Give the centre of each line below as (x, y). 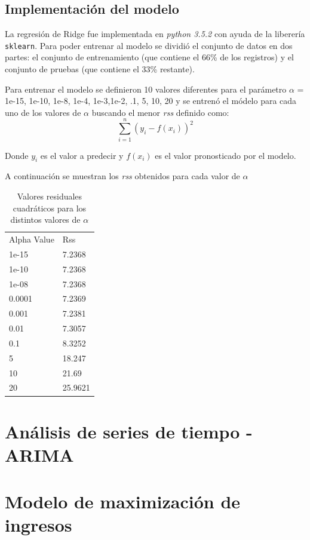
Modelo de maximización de (123, 501)
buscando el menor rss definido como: (160, 112)
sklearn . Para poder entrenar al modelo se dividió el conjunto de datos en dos (149, 45)
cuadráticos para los (50, 208)
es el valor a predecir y (82, 155)
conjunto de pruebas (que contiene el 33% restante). (100, 69)
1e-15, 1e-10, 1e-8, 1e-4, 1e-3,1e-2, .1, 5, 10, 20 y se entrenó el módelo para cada (151, 101)
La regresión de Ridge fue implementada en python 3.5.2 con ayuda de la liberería (155, 34)
